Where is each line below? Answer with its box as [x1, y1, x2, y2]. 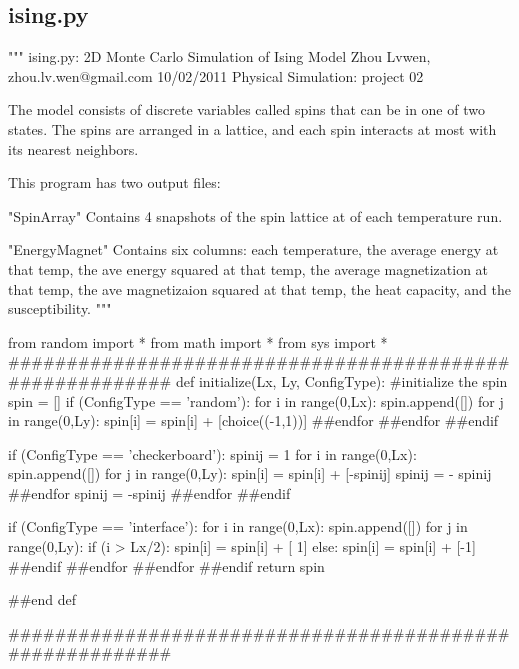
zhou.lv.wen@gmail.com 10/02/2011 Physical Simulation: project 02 [8, 65, 424, 86]
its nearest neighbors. [8, 138, 139, 159]
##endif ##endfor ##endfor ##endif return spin [8, 555, 325, 576]
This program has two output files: [8, 172, 221, 193]
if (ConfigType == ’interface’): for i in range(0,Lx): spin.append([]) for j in [8, 516, 468, 537]
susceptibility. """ [8, 298, 112, 319]
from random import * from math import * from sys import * [8, 331, 388, 352]
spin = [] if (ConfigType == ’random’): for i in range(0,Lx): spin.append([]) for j [8, 390, 504, 411]
